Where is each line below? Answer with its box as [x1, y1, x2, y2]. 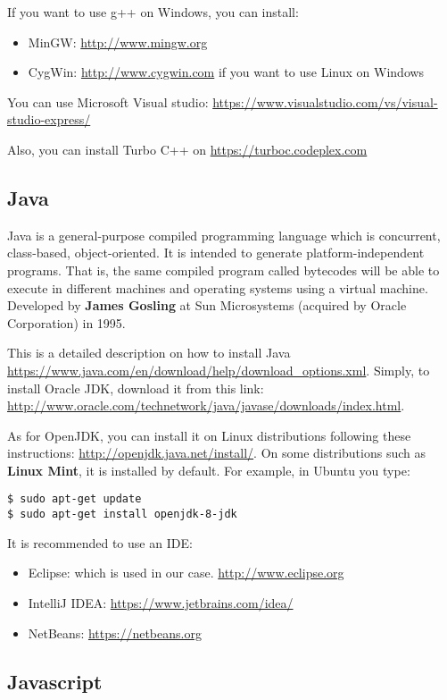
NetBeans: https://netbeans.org [28, 623, 202, 642]
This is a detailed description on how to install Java [7, 343, 291, 362]
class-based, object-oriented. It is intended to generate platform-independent [7, 243, 425, 262]
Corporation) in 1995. [7, 313, 126, 332]
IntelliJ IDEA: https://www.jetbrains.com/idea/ [28, 593, 294, 611]
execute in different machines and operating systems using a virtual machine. [7, 278, 428, 297]
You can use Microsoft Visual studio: [7, 92, 209, 111]
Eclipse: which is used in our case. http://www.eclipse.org [28, 563, 344, 582]
